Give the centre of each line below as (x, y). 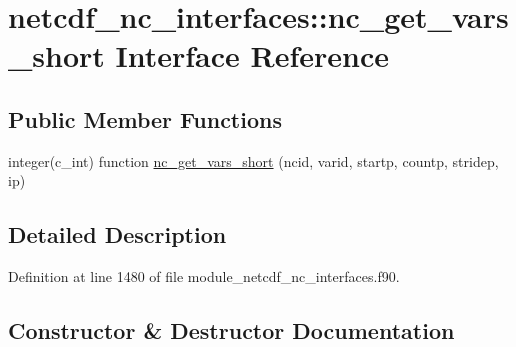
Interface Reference (252, 55)
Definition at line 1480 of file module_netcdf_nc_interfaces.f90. (204, 276)
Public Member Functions (145, 118)
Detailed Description (117, 234)
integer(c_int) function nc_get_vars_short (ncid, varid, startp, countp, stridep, (253, 160)
